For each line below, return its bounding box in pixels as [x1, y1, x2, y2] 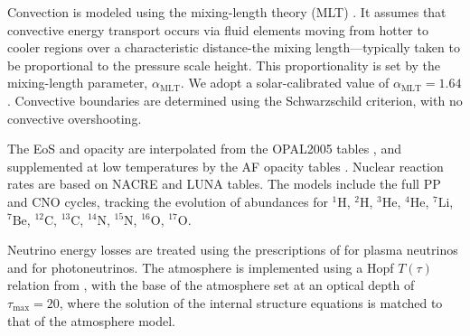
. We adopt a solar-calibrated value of [180, 73, 390, 92]
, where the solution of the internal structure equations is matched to [59, 293, 443, 312]
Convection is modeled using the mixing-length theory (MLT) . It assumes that [7, 3, 446, 21]
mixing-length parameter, [7, 73, 148, 92]
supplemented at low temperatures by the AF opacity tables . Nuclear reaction [7, 156, 444, 175]
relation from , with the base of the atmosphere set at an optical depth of [7, 275, 415, 294]
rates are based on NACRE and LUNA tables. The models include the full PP [7, 174, 441, 193]
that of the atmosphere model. [7, 311, 176, 330]
